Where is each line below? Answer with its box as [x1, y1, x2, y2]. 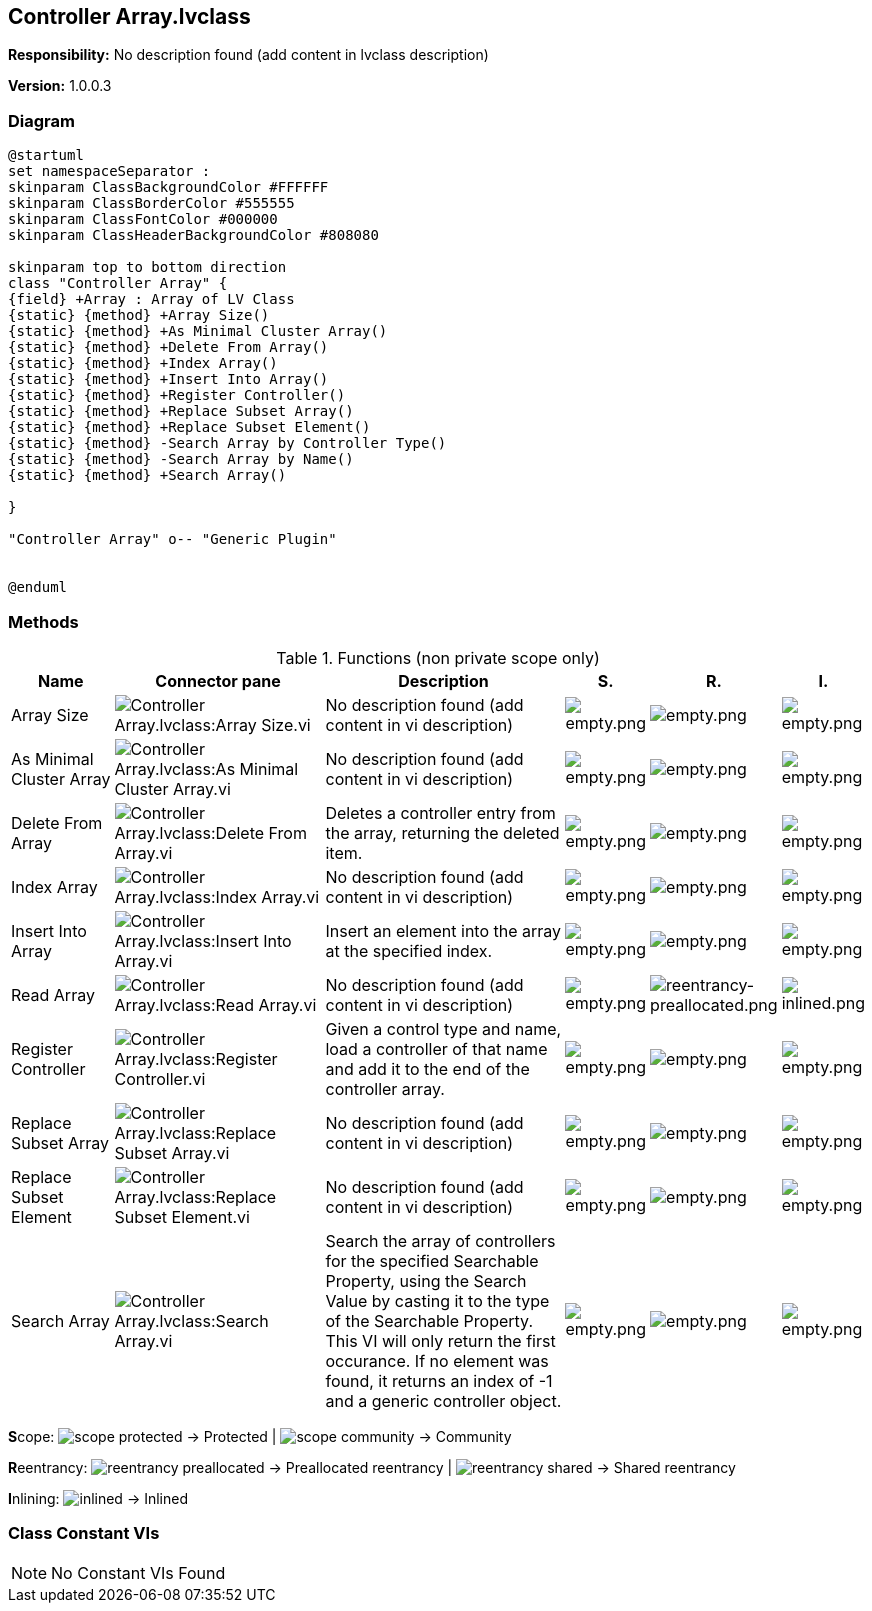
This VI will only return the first [325, 1330, 556, 1351]
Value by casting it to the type [325, 1290, 550, 1311]
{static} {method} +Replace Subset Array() [8, 403, 354, 420]
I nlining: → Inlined [8, 1489, 188, 1507]
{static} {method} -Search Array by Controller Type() [8, 435, 447, 452]
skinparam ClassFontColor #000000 [8, 211, 278, 228]
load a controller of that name [325, 1038, 548, 1059]
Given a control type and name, [325, 1018, 562, 1039]
